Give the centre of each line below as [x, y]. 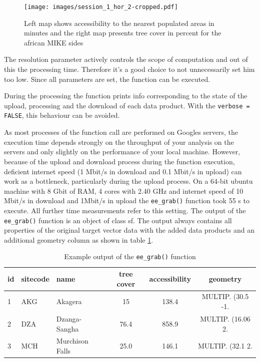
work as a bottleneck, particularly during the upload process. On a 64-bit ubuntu [128, 181]
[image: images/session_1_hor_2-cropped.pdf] [101, 7]
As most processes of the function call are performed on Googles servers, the [121, 132]
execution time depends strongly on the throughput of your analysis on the [119, 142]
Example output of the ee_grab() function [130, 256]
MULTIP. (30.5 [225, 296]
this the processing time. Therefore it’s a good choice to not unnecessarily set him [129, 69]
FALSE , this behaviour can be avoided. [62, 115]
